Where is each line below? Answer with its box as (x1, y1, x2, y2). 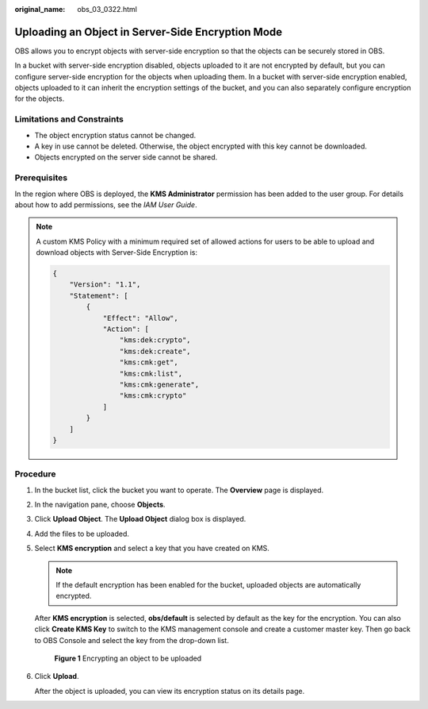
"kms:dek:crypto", (119, 336, 191, 345)
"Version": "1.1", (69, 280, 141, 289)
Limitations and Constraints (14, 114, 124, 125)
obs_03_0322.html (77, 5, 138, 13)
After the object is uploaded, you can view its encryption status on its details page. (34, 686, 305, 696)
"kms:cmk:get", (119, 358, 178, 367)
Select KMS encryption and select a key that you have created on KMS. (34, 544, 269, 553)
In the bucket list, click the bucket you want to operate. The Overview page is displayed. (34, 485, 324, 495)
